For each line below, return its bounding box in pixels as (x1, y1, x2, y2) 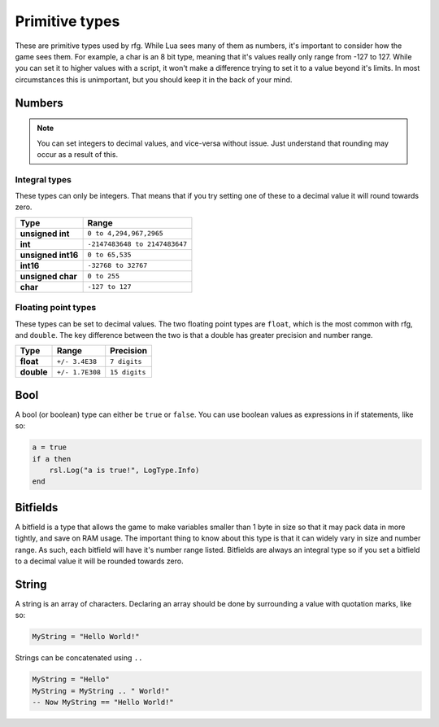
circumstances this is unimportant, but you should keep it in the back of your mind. (15, 74, 293, 85)
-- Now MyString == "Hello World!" (32, 698, 174, 707)
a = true (32, 443, 67, 452)
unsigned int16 (20, 249, 79, 261)
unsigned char (20, 270, 77, 282)
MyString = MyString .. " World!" (32, 686, 170, 695)
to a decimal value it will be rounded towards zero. (15, 556, 184, 566)
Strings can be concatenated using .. (15, 653, 143, 663)
